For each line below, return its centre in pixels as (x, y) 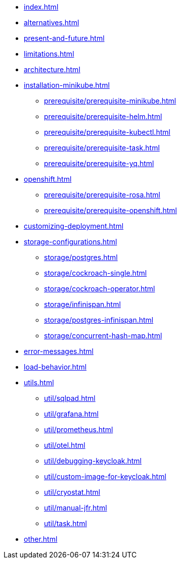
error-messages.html (59, 351)
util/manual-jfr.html (76, 508)
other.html (41, 539)
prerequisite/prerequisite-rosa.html (102, 195)
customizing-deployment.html (74, 226)
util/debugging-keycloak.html (93, 461)
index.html (41, 7)
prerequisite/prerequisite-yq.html (99, 163)
